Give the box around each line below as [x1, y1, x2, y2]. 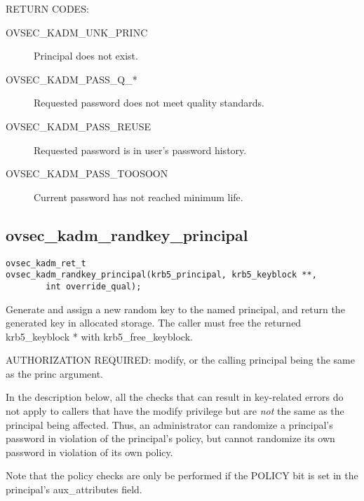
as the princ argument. [6, 366, 103, 380]
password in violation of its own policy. [6, 444, 173, 459]
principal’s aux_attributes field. [6, 482, 142, 497]
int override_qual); [46, 281, 142, 291]
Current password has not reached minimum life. [34, 189, 243, 204]
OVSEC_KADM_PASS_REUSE [6, 118, 151, 133]
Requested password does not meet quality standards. [34, 95, 264, 110]
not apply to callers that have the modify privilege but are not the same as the [6, 404, 344, 418]
